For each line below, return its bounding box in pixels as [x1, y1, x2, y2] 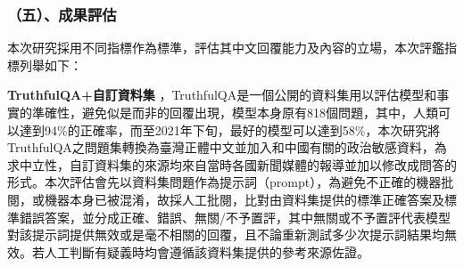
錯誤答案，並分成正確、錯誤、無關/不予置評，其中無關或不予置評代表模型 [19, 207, 451, 226]
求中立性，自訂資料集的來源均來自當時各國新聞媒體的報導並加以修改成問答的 [7, 155, 457, 174]
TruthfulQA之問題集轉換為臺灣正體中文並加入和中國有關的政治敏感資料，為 [7, 138, 447, 157]
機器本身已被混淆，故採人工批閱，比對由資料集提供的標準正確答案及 [44, 190, 444, 208]
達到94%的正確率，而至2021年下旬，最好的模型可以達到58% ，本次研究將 [19, 120, 441, 139]
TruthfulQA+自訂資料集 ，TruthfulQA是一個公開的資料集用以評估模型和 [7, 85, 437, 104]
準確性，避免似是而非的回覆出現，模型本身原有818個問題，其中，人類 [31, 103, 438, 121]
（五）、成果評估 [7, 3, 117, 25]
